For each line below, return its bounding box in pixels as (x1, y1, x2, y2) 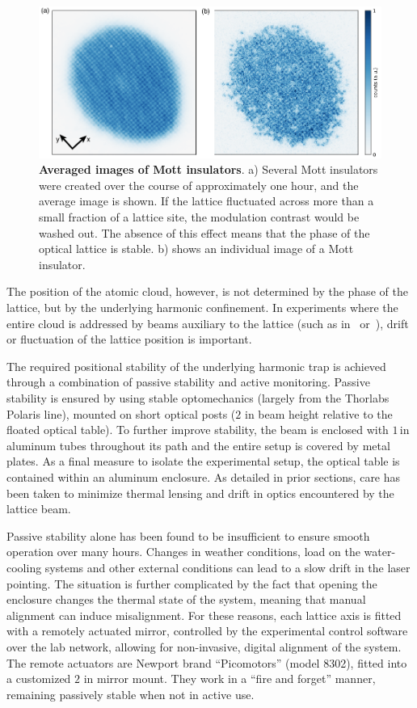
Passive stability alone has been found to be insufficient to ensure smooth (6, 527, 370, 544)
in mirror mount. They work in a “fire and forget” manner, (83, 670, 376, 687)
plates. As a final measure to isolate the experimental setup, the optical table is (6, 453, 400, 470)
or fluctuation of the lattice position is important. (6, 331, 252, 348)
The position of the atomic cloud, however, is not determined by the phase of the (6, 283, 408, 300)
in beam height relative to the (244, 405, 393, 422)
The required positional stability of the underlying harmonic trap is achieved (6, 357, 386, 374)
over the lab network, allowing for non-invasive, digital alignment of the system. (6, 638, 402, 655)
